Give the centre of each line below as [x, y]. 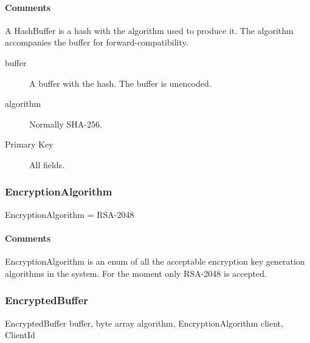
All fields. [47, 164]
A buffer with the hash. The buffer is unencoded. [120, 83]
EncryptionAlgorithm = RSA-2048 [70, 214]
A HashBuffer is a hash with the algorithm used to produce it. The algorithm [149, 30]
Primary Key [29, 144]
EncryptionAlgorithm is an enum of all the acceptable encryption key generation [155, 261]
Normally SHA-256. [66, 124]
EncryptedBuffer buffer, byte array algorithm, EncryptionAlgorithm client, [144, 323]
